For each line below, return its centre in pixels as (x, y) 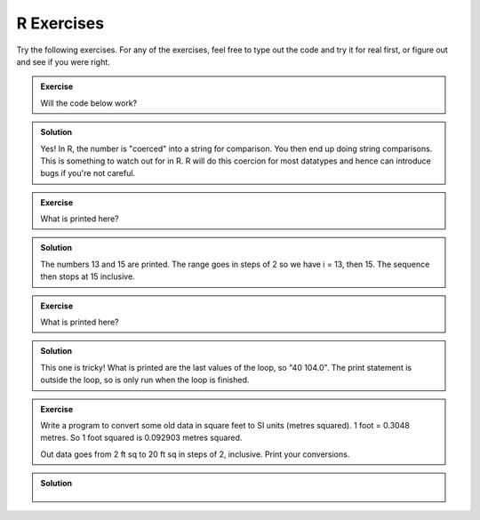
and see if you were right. (63, 61)
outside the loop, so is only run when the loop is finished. (145, 380)
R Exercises (60, 23)
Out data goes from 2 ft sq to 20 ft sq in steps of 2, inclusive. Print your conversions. (195, 454)
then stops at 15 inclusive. (88, 276)
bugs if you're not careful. (88, 173)
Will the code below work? (89, 103)
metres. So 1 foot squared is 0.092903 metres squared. (141, 438)
